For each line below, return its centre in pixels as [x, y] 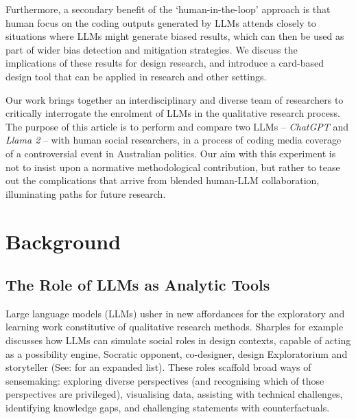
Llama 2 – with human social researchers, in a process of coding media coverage [174, 140]
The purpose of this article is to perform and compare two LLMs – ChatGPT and [177, 126]
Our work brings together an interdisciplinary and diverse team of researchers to [175, 99]
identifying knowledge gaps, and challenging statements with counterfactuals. [168, 408]
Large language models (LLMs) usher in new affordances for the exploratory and [175, 313]
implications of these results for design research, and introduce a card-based [165, 63]
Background [63, 241]
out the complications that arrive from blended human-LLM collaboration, [163, 180]
